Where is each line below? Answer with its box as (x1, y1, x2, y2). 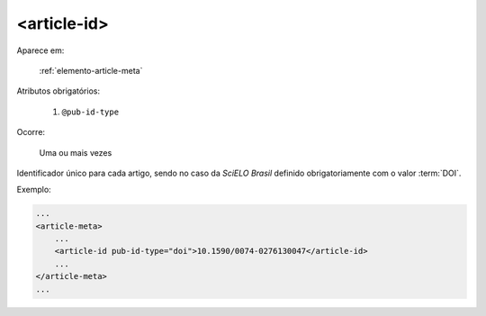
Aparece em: (16, 45, 65, 56)
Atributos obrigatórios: (16, 86, 101, 96)
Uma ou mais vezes (39, 147, 112, 158)
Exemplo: (16, 185, 51, 195)
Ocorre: (16, 127, 45, 138)
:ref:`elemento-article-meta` (39, 65, 143, 76)
